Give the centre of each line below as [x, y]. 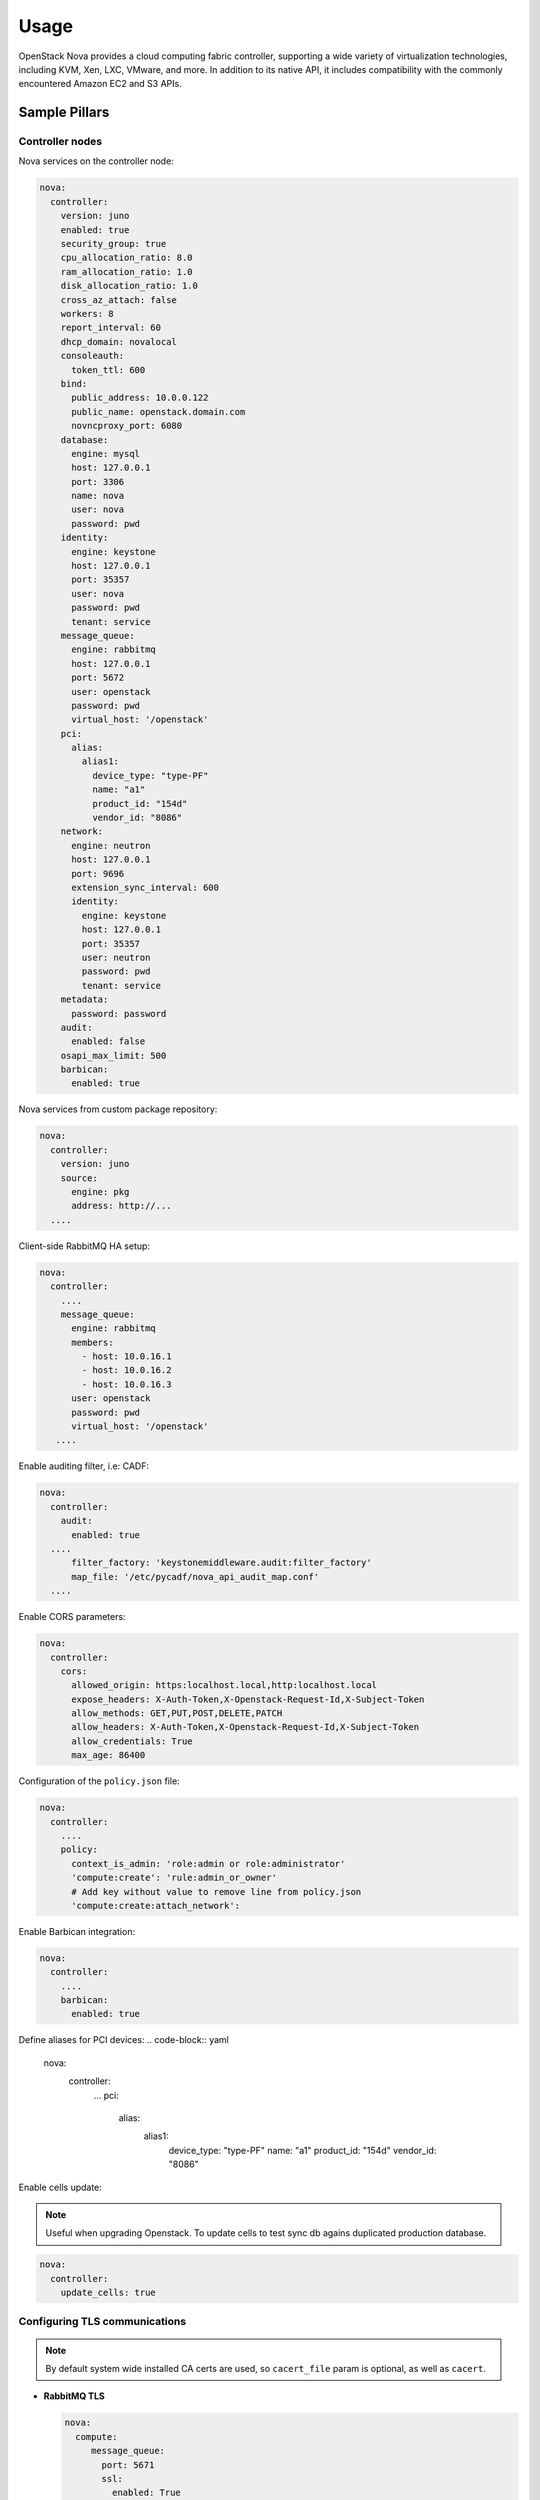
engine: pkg [100, 1191]
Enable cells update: [60, 2187]
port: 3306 [98, 481]
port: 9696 [98, 873]
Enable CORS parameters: [72, 1617]
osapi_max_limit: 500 [113, 1055]
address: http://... [121, 1206]
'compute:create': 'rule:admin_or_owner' [174, 1878]
